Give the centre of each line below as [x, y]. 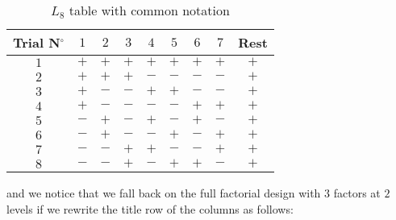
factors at [357, 193]
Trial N [37, 42]
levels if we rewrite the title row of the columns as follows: [150, 208]
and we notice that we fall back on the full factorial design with [164, 193]
